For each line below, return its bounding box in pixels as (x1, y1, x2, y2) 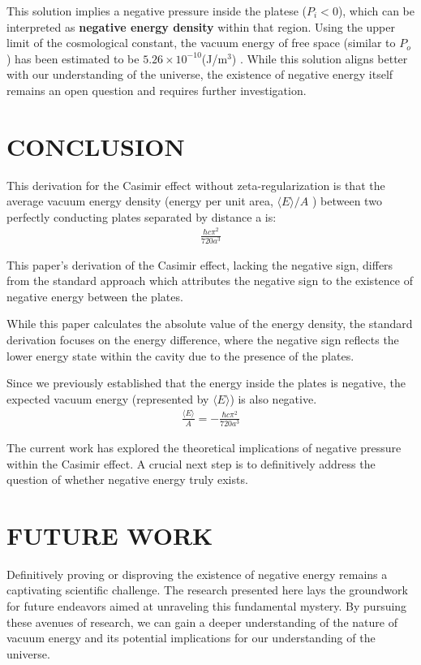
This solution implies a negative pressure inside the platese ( (6, 2, 307, 19)
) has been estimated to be (6, 50, 140, 67)
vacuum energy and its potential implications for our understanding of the (6, 629, 376, 646)
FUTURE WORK (6, 518, 213, 551)
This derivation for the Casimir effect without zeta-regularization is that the (6, 176, 385, 193)
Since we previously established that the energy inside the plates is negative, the (6, 374, 406, 391)
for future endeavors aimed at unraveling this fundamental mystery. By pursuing (6, 598, 407, 615)
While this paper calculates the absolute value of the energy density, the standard (6, 315, 413, 332)
